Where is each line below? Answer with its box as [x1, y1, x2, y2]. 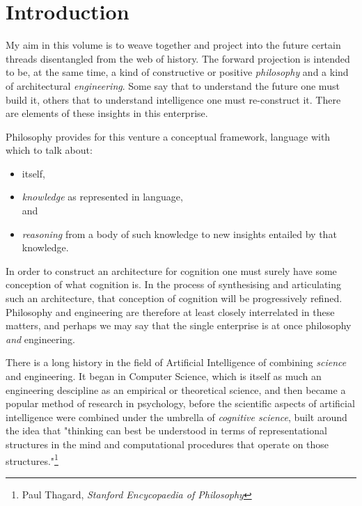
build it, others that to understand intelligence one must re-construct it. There [6, 92, 341, 106]
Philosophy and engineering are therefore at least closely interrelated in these [6, 304, 335, 319]
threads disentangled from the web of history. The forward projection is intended [6, 51, 350, 65]
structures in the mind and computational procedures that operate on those [6, 436, 329, 451]
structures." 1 [6, 451, 58, 468]
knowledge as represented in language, [22, 189, 183, 204]
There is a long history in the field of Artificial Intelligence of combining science [6, 355, 347, 370]
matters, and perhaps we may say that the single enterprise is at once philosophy [6, 318, 352, 333]
